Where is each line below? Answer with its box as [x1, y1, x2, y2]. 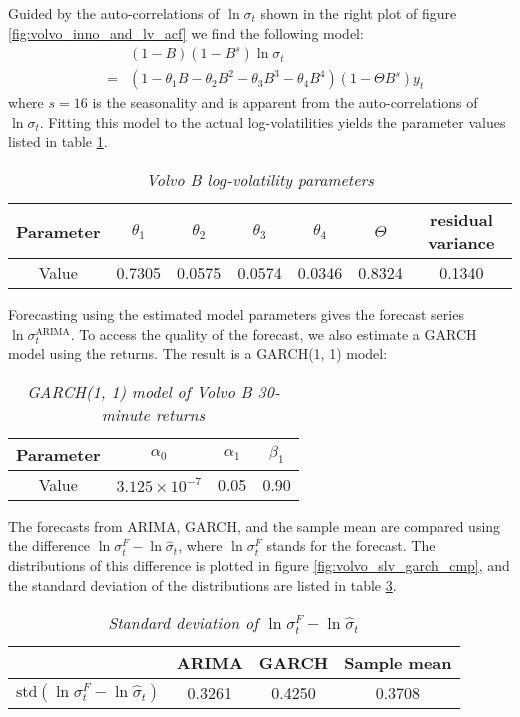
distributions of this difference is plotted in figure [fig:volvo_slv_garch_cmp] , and [8, 555, 510, 575]
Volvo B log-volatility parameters [146, 168, 374, 192]
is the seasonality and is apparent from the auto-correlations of [92, 92, 478, 113]
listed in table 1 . [8, 131, 108, 152]
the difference [8, 535, 91, 556]
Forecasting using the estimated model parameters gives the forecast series [8, 304, 464, 325]
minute [101, 402, 150, 426]
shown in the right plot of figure [260, 3, 457, 23]
